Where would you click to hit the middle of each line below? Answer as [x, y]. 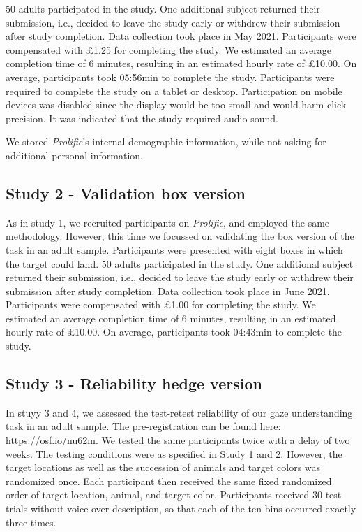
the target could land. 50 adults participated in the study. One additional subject [180, 263]
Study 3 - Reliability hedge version [134, 383]
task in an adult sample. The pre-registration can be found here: [143, 426]
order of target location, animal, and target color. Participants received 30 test [174, 495]
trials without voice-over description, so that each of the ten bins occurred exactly [181, 509]
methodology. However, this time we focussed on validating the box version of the [180, 236]
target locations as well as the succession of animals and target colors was [163, 467]
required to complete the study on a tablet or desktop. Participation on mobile [174, 91]
